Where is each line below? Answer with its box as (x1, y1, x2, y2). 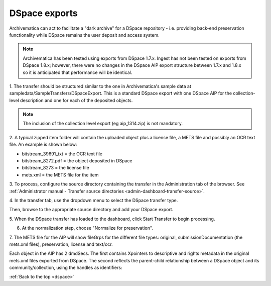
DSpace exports (9, 8, 78, 19)
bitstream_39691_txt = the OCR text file (22, 151, 103, 157)
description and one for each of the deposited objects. (20, 97, 133, 103)
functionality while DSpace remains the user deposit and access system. (9, 32, 160, 38)
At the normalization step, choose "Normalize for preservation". (22, 225, 153, 231)
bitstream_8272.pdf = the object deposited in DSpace (22, 158, 132, 164)
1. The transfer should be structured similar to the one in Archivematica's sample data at (9, 83, 192, 89)
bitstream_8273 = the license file (22, 165, 90, 171)
